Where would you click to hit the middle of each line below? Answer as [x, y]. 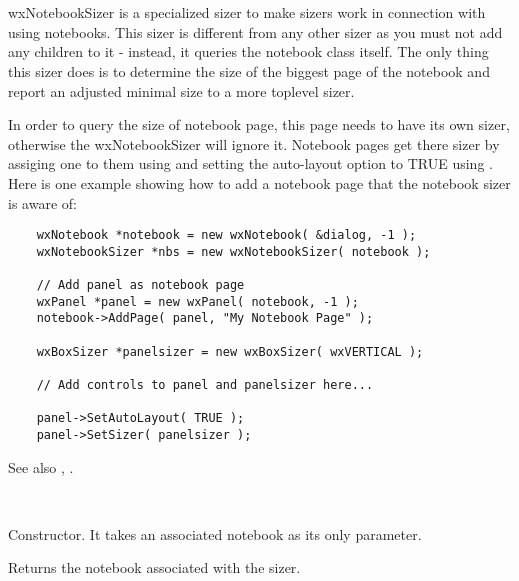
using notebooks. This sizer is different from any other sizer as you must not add [255, 31]
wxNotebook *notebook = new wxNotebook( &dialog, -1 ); [226, 235]
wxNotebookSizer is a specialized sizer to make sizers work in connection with [247, 12]
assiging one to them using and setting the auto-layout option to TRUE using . [250, 163]
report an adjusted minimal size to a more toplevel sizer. [181, 90]
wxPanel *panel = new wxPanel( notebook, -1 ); [197, 301]
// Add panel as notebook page [140, 285]
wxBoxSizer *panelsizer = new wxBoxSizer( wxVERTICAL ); [230, 351]
